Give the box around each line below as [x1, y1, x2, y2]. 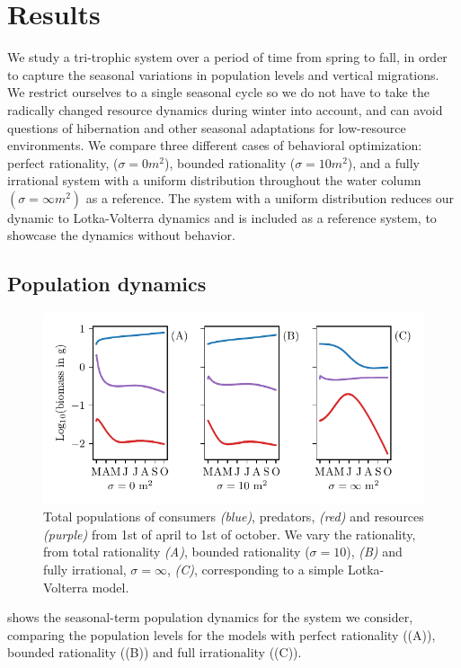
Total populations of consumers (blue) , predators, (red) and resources [43, 507, 424, 526]
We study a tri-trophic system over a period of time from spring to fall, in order [7, 48, 448, 67]
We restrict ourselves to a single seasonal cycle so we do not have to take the [7, 83, 430, 102]
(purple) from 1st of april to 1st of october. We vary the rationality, [43, 524, 416, 543]
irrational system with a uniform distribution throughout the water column [7, 171, 421, 190]
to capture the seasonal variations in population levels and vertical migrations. [7, 65, 439, 84]
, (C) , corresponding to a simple [167, 559, 344, 578]
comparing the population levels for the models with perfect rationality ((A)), [7, 625, 436, 644]
